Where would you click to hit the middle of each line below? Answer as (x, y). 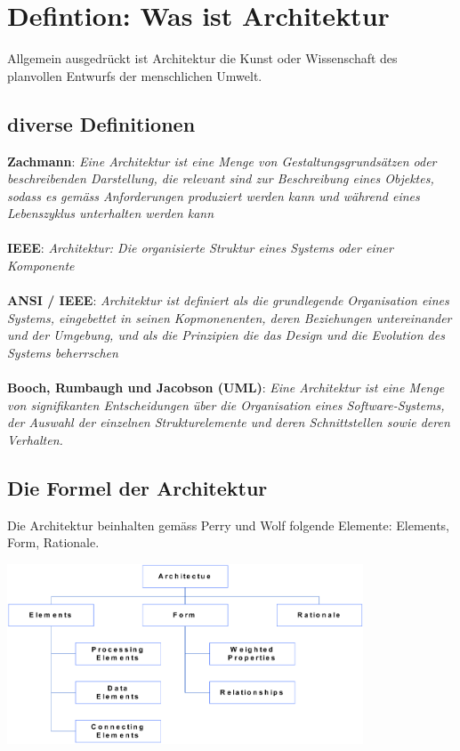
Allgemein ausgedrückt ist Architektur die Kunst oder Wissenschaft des (202, 58)
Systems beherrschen (63, 353)
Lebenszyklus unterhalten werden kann (111, 213)
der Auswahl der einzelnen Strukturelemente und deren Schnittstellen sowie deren (229, 422)
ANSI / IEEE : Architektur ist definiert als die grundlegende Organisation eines (228, 300)
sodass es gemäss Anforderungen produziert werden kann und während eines (214, 195)
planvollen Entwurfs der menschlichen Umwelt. (135, 75)
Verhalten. (35, 440)
